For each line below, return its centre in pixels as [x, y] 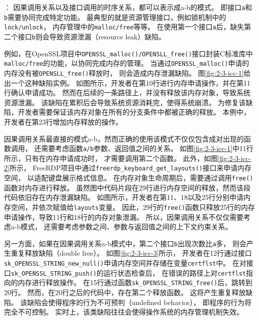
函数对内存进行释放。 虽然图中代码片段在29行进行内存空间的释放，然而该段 [127, 187]
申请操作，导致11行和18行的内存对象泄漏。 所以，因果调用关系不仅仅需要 [124, 217]
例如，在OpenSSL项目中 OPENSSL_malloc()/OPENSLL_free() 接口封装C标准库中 [129, 53]
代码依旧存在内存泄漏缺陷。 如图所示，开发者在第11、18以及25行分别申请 [124, 197]
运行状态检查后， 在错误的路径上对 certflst [175, 272]
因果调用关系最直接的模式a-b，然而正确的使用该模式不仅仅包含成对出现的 [124, 138]
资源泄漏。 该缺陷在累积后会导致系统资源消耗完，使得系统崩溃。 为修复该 [125, 102]
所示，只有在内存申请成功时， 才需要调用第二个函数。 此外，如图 [111, 158]
